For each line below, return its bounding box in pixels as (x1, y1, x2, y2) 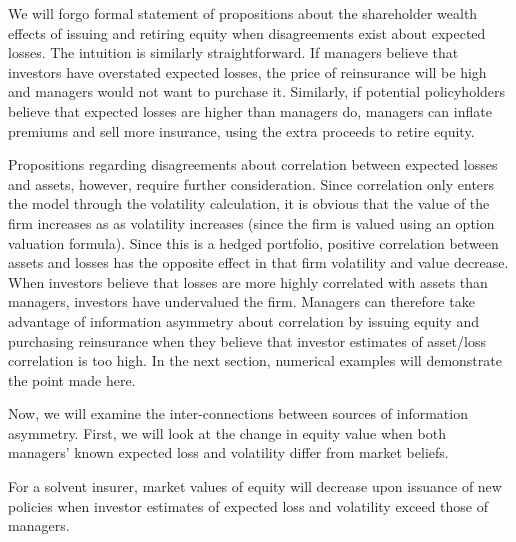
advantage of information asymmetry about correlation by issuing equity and (8, 310, 479, 331)
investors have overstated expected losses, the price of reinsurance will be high (8, 61, 487, 82)
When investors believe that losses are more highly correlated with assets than (8, 271, 488, 292)
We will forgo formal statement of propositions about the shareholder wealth (8, 3, 478, 23)
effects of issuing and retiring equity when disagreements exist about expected (8, 22, 486, 43)
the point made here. (8, 369, 136, 390)
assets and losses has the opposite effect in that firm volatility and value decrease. (8, 252, 509, 273)
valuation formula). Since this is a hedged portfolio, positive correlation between (8, 232, 499, 253)
